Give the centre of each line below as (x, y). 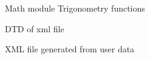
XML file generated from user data (70, 49)
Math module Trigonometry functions (75, 8)
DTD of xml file (35, 28)
